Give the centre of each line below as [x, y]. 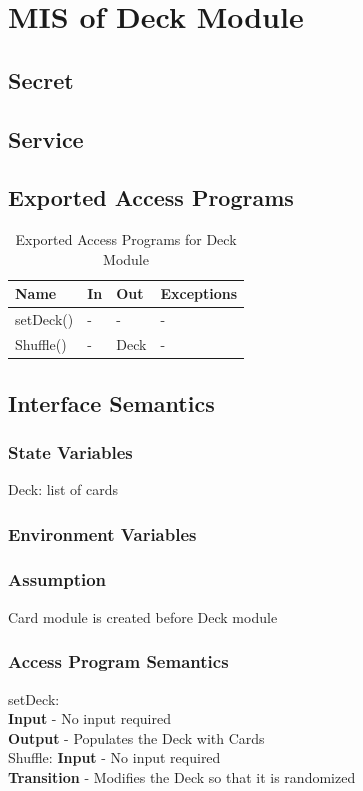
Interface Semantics [111, 402]
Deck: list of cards [63, 489]
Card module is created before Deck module [143, 616]
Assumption [57, 579]
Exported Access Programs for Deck [126, 239]
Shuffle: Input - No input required [114, 757]
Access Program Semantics [118, 661]
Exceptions [199, 293]
